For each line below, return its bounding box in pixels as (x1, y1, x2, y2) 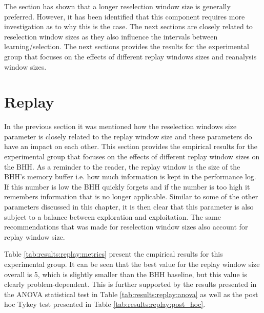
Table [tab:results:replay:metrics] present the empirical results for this (4, 248, 223, 259)
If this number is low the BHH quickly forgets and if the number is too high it (4, 181, 250, 192)
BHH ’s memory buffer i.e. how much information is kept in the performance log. (4, 171, 256, 182)
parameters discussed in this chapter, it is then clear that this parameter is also (4, 201, 254, 212)
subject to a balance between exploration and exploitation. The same (4, 211, 221, 222)
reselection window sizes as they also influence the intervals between (4, 31, 218, 41)
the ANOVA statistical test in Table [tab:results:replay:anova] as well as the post (4, 288, 258, 299)
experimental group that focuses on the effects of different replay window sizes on (4, 151, 260, 162)
